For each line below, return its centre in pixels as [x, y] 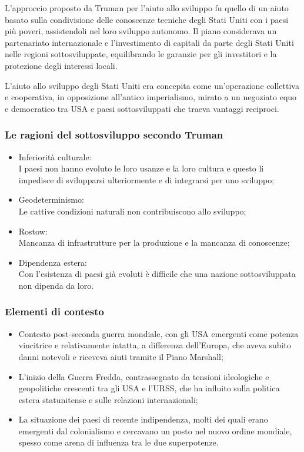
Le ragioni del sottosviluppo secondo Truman [114, 135]
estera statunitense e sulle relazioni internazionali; [108, 399]
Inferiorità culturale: [55, 156]
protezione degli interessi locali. [61, 65]
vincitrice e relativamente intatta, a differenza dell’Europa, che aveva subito [155, 345]
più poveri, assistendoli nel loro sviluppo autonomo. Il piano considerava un [141, 31]
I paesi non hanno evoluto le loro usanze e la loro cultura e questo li [141, 168]
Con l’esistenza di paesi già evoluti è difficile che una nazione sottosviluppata [157, 274]
